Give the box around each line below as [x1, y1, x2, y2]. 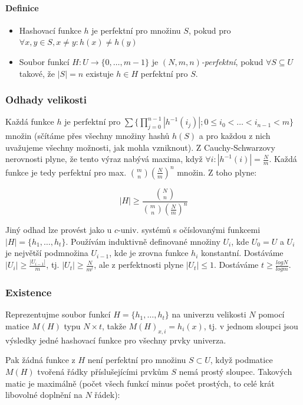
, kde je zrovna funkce [109, 247, 189, 259]
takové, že [19, 67, 55, 79]
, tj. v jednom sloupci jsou [203, 319, 298, 332]
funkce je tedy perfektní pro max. [5, 166, 127, 178]
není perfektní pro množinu [87, 354, 186, 366]
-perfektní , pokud [201, 55, 264, 67]
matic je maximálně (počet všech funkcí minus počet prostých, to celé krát [5, 377, 275, 389]
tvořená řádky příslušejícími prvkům [37, 365, 169, 377]
